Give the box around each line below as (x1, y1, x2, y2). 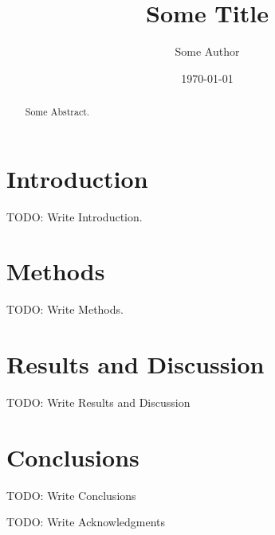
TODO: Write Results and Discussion (6, 394, 191, 411)
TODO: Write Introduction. (6, 208, 143, 225)
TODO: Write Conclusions (6, 486, 136, 503)
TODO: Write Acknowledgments (6, 514, 166, 530)
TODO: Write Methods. (6, 301, 124, 318)
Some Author (175, 43, 240, 60)
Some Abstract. (25, 105, 90, 119)
